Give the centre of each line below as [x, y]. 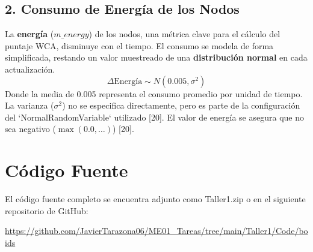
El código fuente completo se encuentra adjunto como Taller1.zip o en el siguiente [155, 199]
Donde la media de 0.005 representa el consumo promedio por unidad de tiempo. [154, 93]
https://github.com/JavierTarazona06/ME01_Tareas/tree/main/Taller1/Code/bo [156, 231]
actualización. [30, 69]
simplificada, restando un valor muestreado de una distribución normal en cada [156, 57]
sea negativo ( [30, 129]
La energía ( [29, 34]
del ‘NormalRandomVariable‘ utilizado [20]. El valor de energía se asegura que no [154, 117]
